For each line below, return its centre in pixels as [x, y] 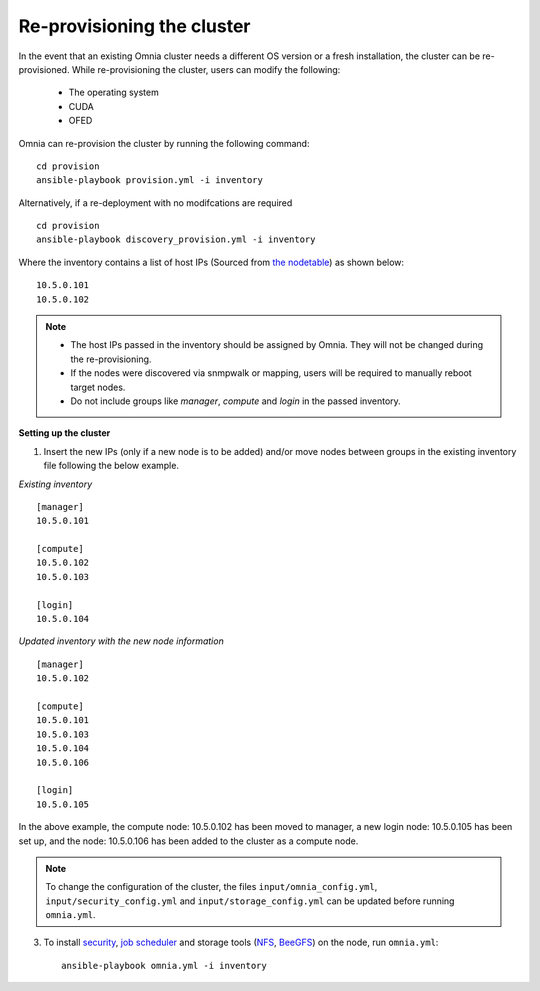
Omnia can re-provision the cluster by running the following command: [164, 143]
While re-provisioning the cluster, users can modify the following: [206, 69]
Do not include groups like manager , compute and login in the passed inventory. [236, 401]
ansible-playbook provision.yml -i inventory [150, 180]
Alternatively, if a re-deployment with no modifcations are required [155, 202]
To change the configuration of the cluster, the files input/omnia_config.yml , [211, 887]
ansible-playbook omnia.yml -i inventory [164, 965]
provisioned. [44, 69]
